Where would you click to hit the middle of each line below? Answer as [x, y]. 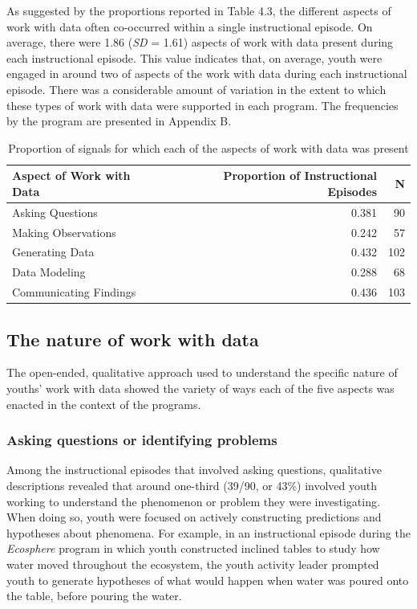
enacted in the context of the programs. [104, 404]
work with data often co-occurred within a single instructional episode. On [190, 26]
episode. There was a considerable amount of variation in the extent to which [196, 89]
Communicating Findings [74, 292]
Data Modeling [49, 272]
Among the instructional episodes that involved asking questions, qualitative [194, 470]
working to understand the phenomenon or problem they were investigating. [193, 501]
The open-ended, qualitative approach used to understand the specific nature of [202, 372]
